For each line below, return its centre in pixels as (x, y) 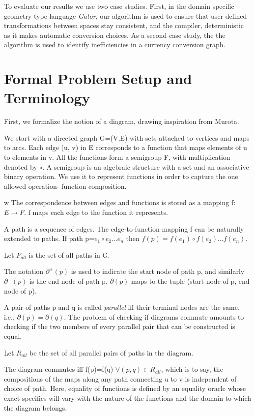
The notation (24, 271)
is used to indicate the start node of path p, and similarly (158, 271)
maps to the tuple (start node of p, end (190, 281)
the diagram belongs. (36, 407)
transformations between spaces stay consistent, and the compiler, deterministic (124, 25)
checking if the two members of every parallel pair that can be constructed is (120, 326)
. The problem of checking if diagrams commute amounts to (154, 316)
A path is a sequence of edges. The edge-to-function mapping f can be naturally (124, 228)
